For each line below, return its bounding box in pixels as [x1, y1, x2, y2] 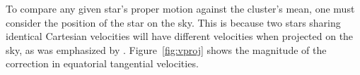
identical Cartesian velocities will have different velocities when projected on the [6, 29, 354, 43]
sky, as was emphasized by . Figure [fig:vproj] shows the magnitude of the [6, 42, 327, 57]
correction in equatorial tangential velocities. [6, 56, 199, 71]
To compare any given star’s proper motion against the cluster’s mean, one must [6, 1, 355, 15]
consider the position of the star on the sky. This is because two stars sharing [6, 15, 341, 29]
